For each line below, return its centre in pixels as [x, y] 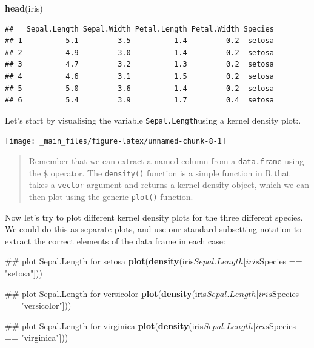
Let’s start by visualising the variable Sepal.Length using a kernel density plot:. [153, 120]
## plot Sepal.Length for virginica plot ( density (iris [104, 325]
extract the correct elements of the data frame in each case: [115, 240]
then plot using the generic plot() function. [111, 197]
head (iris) [24, 8]
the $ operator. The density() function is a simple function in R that [159, 172]
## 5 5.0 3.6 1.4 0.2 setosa [139, 88]
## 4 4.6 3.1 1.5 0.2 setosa [139, 76]
